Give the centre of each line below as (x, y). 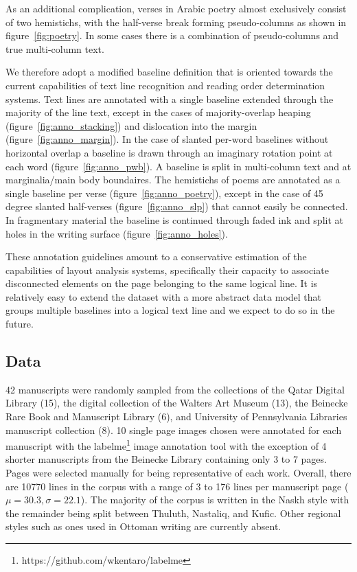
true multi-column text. (55, 48)
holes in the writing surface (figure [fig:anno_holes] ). (117, 233)
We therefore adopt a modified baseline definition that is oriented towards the (169, 72)
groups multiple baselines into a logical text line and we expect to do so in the (170, 310)
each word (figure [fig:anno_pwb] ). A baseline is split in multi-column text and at (178, 166)
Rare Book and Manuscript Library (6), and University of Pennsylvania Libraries (176, 416)
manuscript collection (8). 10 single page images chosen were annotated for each (174, 430)
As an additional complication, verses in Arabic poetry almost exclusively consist (176, 8)
